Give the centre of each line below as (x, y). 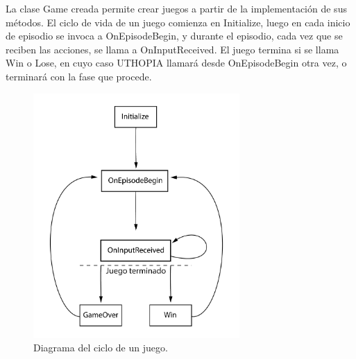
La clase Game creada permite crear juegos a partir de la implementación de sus (176, 8)
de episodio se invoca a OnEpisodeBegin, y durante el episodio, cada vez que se (174, 36)
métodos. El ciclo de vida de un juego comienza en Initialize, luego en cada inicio (178, 22)
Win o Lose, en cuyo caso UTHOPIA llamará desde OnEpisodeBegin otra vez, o (176, 63)
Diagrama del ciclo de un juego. (101, 348)
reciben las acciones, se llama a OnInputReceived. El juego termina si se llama (172, 49)
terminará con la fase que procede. (79, 76)
